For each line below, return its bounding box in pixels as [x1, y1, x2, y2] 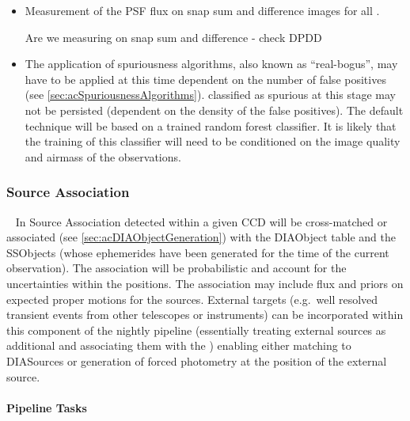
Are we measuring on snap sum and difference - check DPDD [25, 28, 322, 45]
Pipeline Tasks [6, 399, 87, 415]
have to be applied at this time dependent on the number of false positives [25, 70, 386, 87]
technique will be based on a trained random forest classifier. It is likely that [25, 117, 397, 134]
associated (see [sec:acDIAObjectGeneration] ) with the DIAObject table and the [6, 229, 396, 245]
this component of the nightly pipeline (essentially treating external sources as [6, 321, 386, 338]
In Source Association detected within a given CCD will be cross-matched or [15, 213, 388, 229]
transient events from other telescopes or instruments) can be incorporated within [6, 306, 404, 323]
